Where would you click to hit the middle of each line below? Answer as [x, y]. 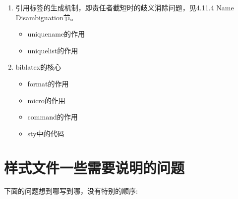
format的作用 [48, 83]
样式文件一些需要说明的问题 [94, 167]
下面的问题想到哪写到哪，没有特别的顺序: [71, 191]
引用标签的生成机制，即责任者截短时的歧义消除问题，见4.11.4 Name [125, 7]
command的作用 [53, 117]
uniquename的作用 [56, 34]
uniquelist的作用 [53, 50]
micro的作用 [46, 100]
